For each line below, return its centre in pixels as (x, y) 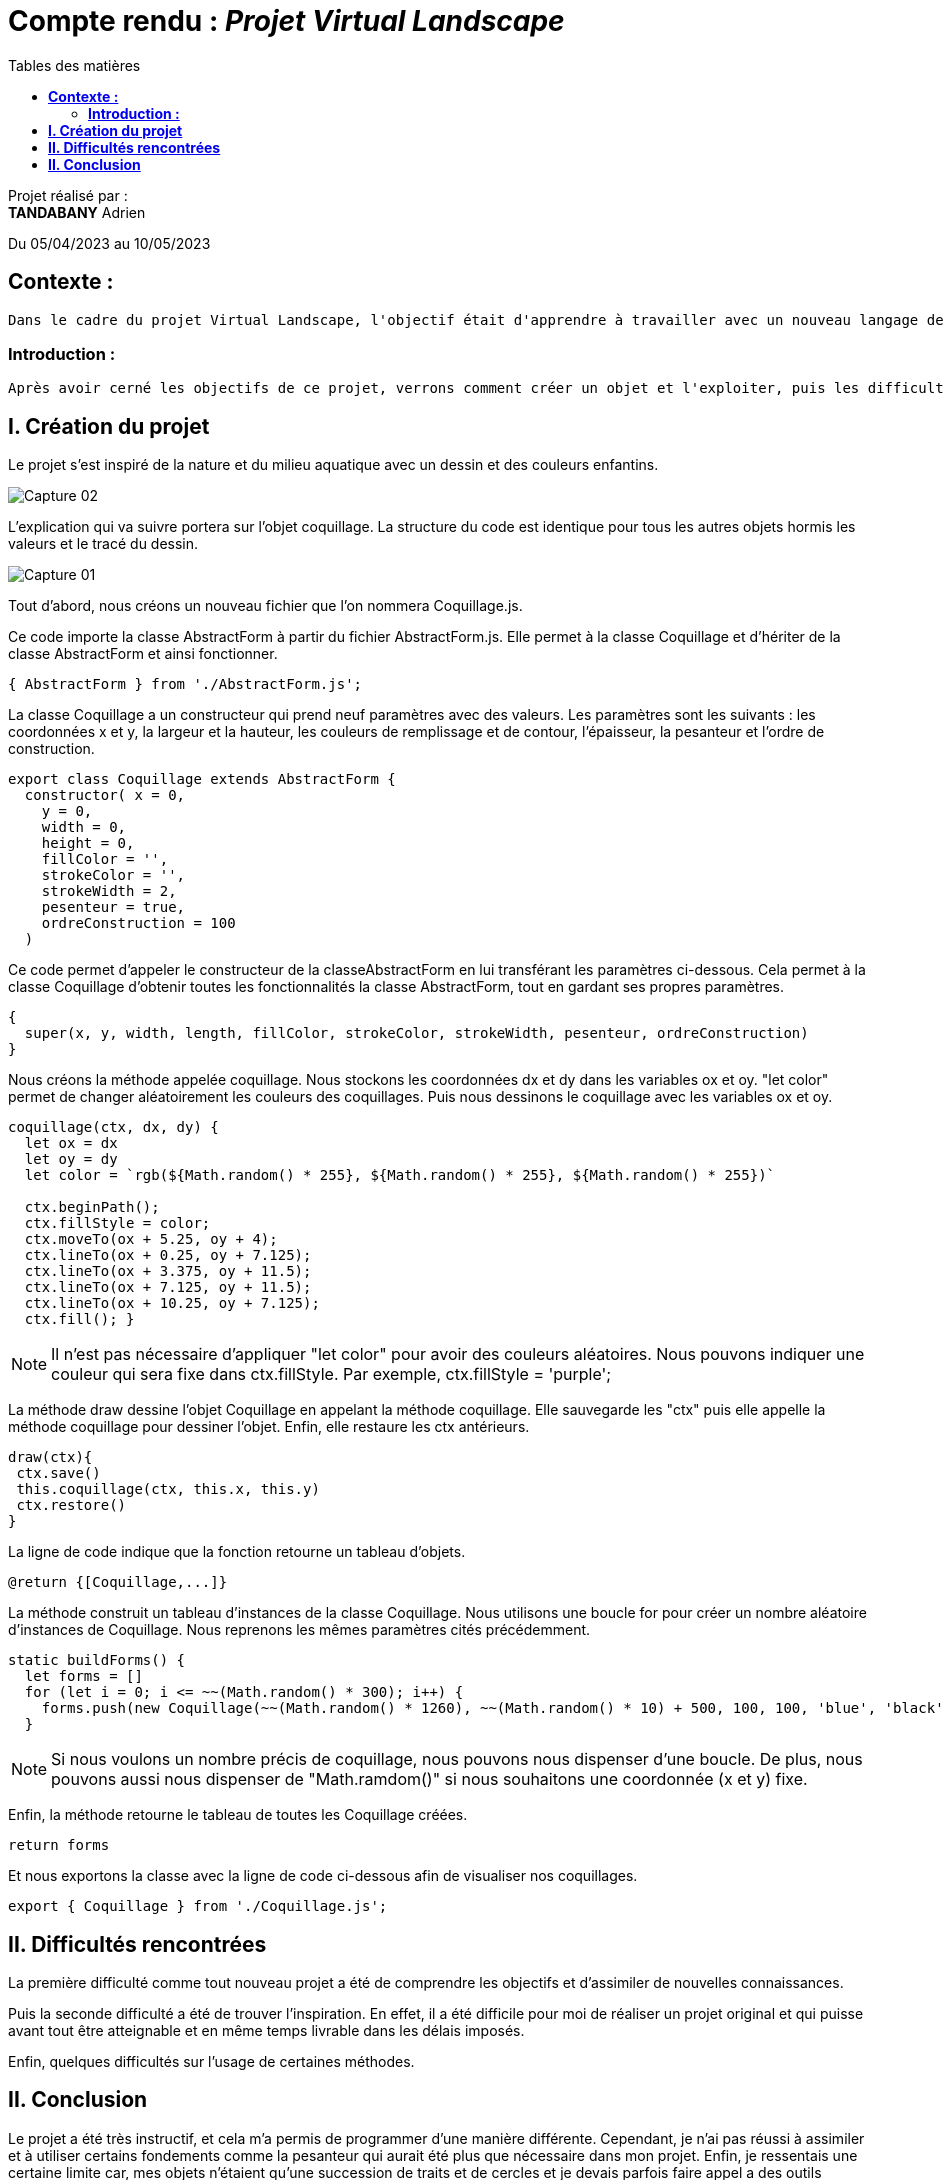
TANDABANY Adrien (77, 212)
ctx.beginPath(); (92, 1207)
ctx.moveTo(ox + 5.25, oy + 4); (151, 1239)
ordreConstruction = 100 (138, 923)
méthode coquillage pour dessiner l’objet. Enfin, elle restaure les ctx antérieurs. (269, 1427)
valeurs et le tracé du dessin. (103, 544)
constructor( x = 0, (105, 795)
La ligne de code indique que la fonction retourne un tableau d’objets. (237, 1552)
